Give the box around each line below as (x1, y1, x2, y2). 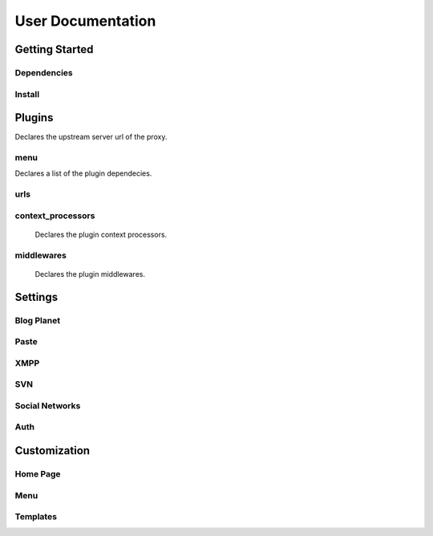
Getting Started (14, 43, 94, 56)
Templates (14, 511, 58, 522)
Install (14, 88, 40, 99)
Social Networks (14, 400, 81, 411)
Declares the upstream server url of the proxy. (14, 132, 168, 142)
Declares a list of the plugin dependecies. (14, 169, 152, 178)
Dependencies (14, 67, 74, 78)
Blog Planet (14, 315, 60, 326)
